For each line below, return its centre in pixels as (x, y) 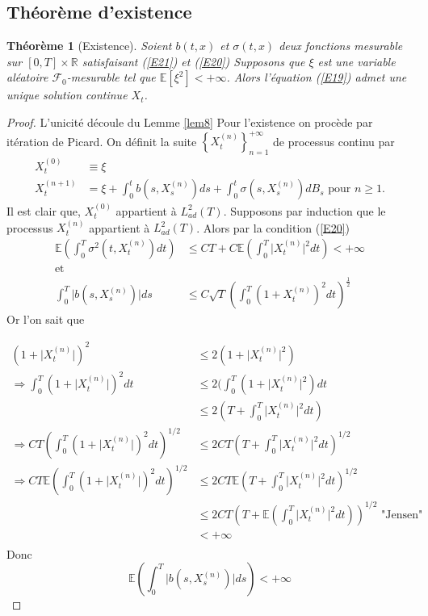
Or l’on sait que (46, 319)
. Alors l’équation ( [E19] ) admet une (317, 77)
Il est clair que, (44, 210)
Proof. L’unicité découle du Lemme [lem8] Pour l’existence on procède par (190, 122)
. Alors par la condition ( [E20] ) (273, 227)
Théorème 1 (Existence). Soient (89, 46)
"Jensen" (402, 515)
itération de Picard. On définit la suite (102, 141)
